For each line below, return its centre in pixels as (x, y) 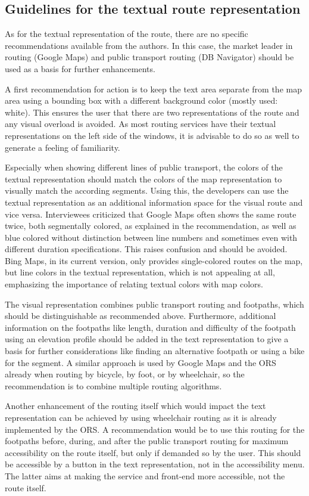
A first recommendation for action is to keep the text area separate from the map (153, 89)
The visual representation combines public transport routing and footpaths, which (154, 304)
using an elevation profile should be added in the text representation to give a (147, 339)
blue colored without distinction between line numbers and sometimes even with (151, 237)
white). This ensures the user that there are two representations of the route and (152, 112)
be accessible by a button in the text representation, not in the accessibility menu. (155, 464)
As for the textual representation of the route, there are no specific (127, 34)
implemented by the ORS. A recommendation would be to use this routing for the (155, 429)
